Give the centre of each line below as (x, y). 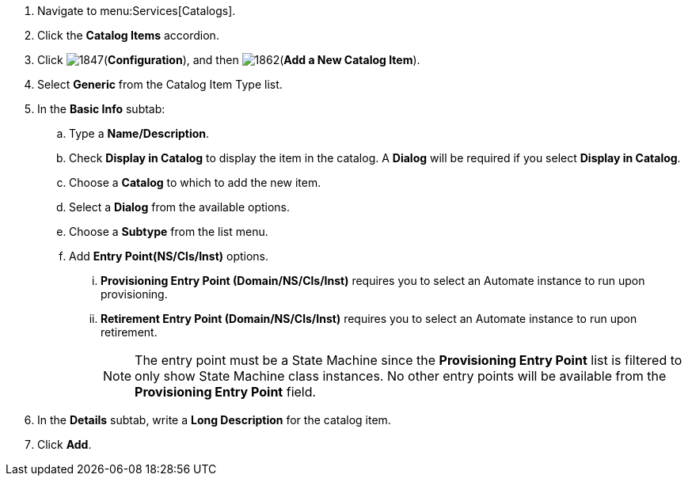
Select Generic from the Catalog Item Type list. (160, 84)
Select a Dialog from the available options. (180, 207)
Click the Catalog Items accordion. (128, 35)
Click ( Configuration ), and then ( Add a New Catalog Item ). (229, 60)
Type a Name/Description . (139, 133)
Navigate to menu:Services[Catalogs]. (137, 11)
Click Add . (65, 444)
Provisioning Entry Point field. (226, 392)
